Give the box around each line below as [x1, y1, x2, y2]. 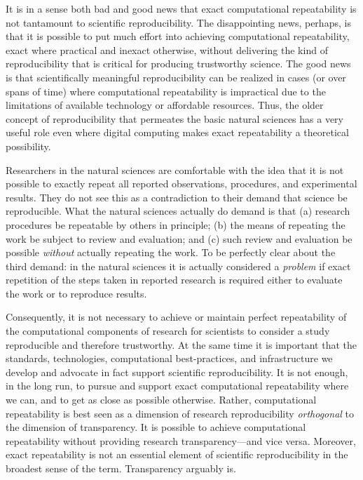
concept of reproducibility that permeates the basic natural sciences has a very [6, 111, 344, 126]
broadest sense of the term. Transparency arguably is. [6, 461, 236, 475]
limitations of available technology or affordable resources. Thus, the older [6, 98, 324, 112]
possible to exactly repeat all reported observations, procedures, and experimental [6, 176, 357, 191]
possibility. [6, 138, 51, 153]
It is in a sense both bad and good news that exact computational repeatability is [6, 1, 357, 15]
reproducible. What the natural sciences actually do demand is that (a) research [6, 204, 350, 218]
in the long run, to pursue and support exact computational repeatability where [6, 378, 349, 393]
